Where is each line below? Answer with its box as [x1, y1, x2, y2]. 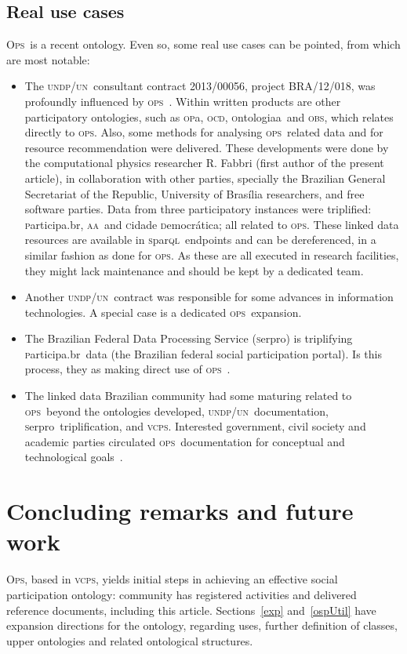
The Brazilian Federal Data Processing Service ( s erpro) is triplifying [24, 330, 353, 347]
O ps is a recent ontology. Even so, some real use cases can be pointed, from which [6, 36, 401, 53]
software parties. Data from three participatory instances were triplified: [24, 201, 372, 217]
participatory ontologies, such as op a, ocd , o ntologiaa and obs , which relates [24, 108, 394, 125]
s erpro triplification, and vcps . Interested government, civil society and [24, 418, 366, 434]
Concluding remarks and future [6, 495, 354, 527]
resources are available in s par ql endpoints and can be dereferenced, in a [24, 231, 376, 248]
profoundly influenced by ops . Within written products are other [24, 93, 341, 109]
